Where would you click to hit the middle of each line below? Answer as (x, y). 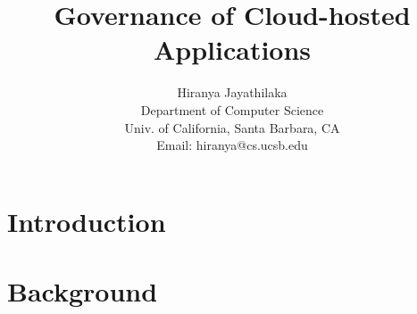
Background (83, 291)
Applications (232, 50)
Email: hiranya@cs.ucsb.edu (232, 145)
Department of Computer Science (232, 109)
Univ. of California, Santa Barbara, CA (232, 127)
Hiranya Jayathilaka (232, 92)
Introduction (87, 221)
